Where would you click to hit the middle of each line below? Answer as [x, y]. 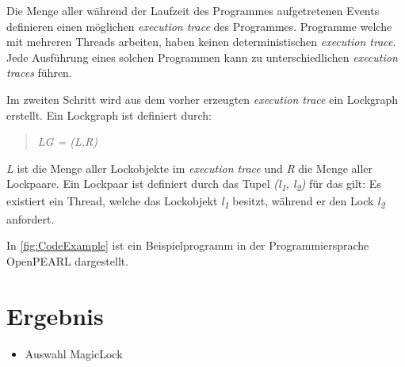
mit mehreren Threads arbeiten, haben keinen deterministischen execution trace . [201, 42]
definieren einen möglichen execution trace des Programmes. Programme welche [199, 26]
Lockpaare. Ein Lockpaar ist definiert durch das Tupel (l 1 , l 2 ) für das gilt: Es [194, 185]
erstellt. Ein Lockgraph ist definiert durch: [109, 115]
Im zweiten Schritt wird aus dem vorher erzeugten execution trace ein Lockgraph [202, 99]
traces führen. [39, 73]
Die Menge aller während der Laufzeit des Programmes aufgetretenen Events [193, 10]
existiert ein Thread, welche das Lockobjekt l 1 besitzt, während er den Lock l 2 [196, 202]
